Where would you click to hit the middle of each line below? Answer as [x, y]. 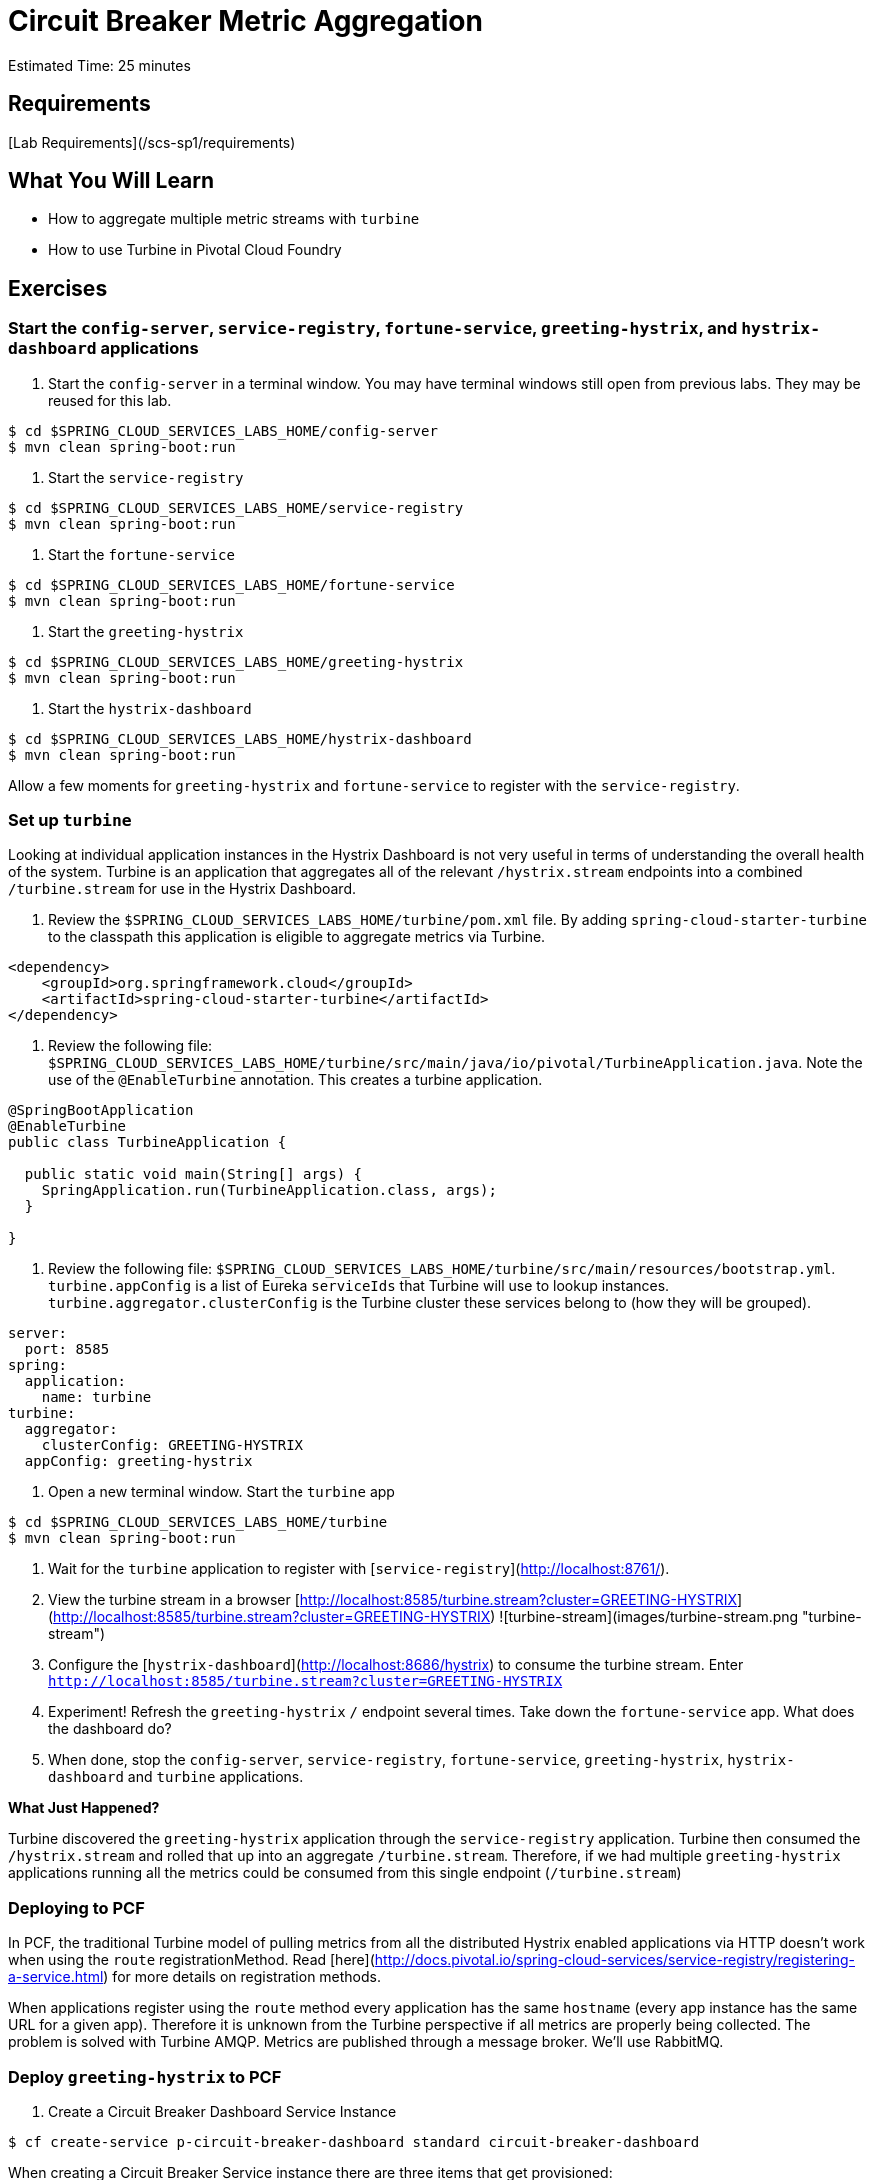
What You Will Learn [111, 181]
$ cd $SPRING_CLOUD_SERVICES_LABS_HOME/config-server [223, 430]
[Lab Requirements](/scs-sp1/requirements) [152, 142]
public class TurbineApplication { [147, 1142]
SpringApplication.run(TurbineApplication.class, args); [269, 1190]
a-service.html [56, 1977]
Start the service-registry [146, 477]
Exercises [58, 288]
